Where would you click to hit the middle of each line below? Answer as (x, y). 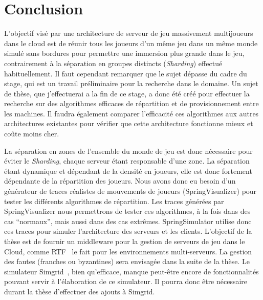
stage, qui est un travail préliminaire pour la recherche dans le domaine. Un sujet (131, 83)
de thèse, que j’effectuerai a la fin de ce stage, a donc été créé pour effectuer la (127, 93)
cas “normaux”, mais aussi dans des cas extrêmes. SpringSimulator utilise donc (128, 221)
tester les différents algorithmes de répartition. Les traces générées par (114, 201)
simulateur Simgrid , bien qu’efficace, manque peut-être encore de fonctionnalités (131, 271)
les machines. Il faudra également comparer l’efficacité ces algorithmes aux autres (131, 113)
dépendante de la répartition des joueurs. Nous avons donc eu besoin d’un (120, 181)
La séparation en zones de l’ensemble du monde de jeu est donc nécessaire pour (128, 151)
